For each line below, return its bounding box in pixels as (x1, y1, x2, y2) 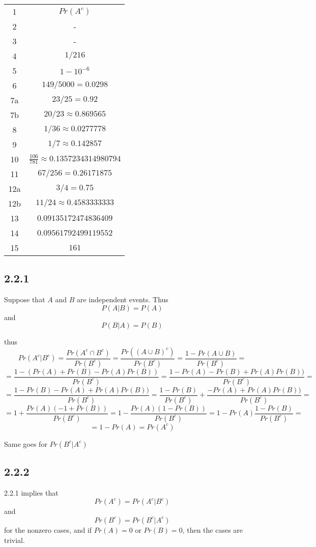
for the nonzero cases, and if (4, 524, 92, 535)
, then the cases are (182, 524, 243, 535)
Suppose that (4, 294, 45, 305)
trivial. (4, 534, 25, 545)
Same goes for (4, 438, 47, 449)
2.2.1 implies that (4, 487, 59, 498)
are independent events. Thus (76, 294, 168, 305)
